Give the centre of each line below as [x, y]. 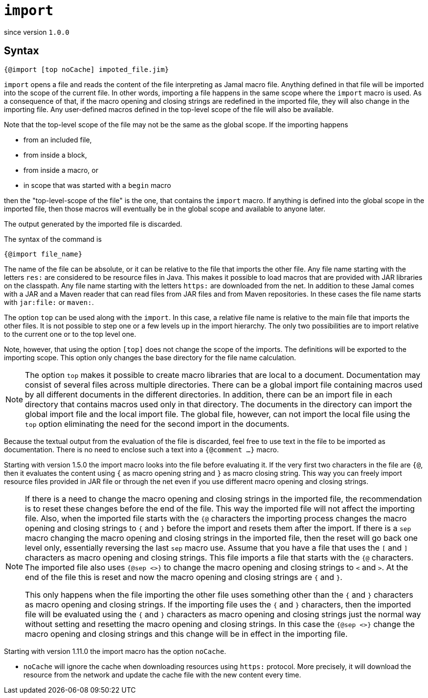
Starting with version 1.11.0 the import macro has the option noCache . [115, 651]
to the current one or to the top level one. [70, 334]
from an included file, [58, 140]
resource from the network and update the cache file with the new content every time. [162, 675]
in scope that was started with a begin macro [97, 185]
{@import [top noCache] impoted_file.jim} [87, 69]
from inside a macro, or [61, 170]
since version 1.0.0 [37, 32]
